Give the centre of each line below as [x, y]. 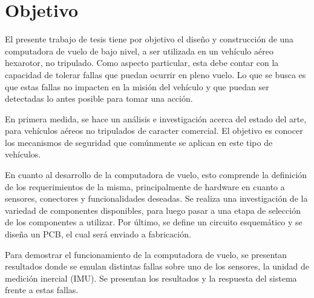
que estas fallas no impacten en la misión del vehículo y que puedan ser [137, 86]
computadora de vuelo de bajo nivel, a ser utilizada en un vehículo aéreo [139, 51]
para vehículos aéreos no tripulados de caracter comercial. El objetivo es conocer [154, 131]
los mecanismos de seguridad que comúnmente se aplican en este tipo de [139, 142]
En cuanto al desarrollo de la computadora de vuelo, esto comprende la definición [156, 175]
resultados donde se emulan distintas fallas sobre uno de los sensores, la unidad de [157, 266]
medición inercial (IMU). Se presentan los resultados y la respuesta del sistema [151, 278]
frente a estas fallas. [42, 290]
